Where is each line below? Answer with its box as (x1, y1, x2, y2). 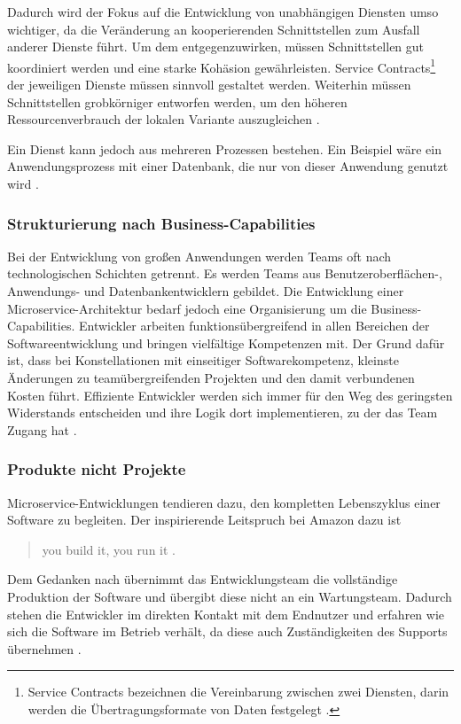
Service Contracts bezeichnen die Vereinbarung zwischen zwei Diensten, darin (27, 682, 449, 701)
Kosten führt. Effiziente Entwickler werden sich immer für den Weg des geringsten (7, 385, 453, 404)
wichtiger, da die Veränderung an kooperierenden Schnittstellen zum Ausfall (7, 19, 420, 38)
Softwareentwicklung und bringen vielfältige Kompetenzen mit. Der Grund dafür (7, 333, 445, 352)
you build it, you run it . (42, 540, 176, 558)
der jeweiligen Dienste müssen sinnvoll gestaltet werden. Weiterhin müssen (7, 75, 411, 94)
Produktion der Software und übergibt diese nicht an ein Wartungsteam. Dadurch (7, 587, 452, 605)
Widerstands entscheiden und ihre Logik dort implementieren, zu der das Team (7, 403, 438, 422)
